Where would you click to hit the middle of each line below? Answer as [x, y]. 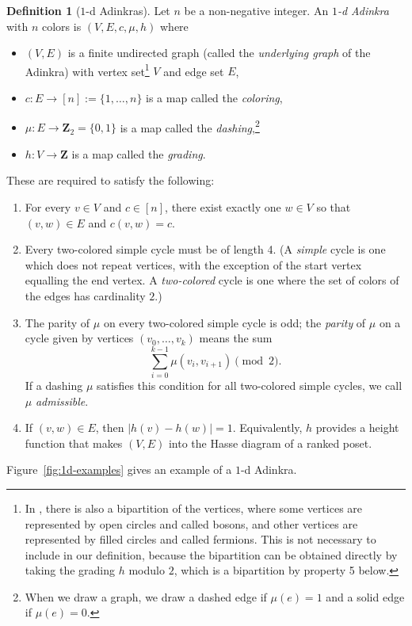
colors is [61, 26]
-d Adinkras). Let [128, 10]
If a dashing [54, 385]
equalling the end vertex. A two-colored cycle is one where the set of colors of [212, 280]
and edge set [194, 71]
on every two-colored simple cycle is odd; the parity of [235, 322]
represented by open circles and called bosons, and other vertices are [191, 523]
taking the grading [70, 570]
